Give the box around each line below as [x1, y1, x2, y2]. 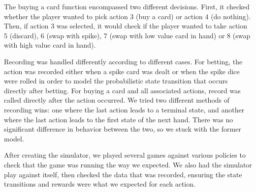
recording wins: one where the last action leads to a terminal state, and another [4, 104, 245, 114]
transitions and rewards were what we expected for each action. [4, 179, 195, 189]
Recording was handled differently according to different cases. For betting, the [4, 56, 243, 66]
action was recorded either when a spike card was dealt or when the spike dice [4, 66, 240, 76]
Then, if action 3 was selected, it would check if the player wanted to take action [4, 21, 248, 31]
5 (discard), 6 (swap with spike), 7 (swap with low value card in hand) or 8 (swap [4, 30, 251, 40]
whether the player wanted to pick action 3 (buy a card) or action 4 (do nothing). [4, 11, 251, 21]
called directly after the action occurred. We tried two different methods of [4, 95, 230, 105]
